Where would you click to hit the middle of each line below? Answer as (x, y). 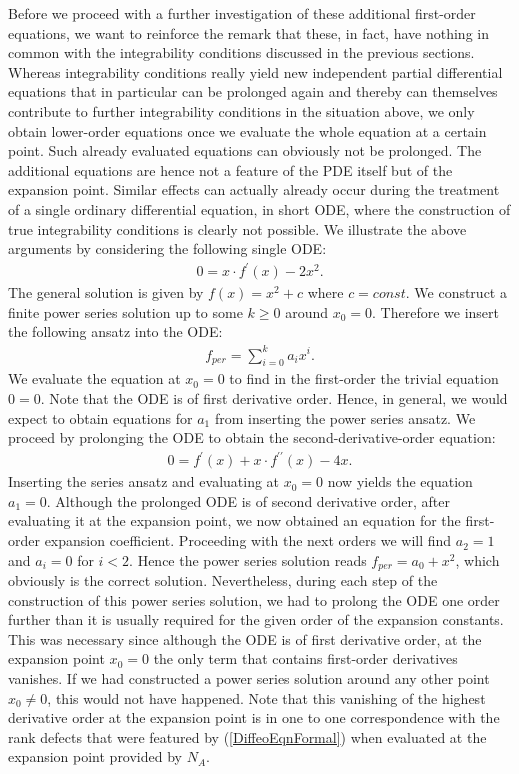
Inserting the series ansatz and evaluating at (144, 481)
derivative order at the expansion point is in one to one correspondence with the (254, 717)
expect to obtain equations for (100, 417)
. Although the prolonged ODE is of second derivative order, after (248, 500)
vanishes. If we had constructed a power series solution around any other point (249, 678)
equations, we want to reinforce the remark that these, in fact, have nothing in (248, 32)
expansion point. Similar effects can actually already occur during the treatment (254, 189)
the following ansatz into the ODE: (115, 331)
